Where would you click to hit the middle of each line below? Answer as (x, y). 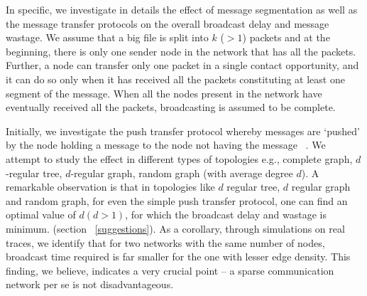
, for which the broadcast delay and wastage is (226, 215)
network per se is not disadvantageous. (90, 284)
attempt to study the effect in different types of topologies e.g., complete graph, (179, 158)
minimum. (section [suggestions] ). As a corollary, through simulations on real (175, 228)
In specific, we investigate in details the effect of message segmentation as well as (182, 9)
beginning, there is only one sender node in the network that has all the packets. (181, 51)
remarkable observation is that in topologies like (110, 187)
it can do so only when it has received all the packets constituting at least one (175, 79)
